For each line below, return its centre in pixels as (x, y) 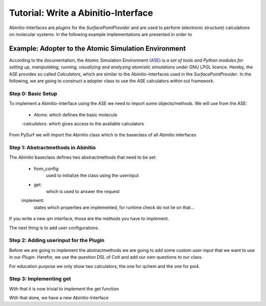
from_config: (47, 169)
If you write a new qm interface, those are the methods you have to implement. (89, 219)
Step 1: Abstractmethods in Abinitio (52, 148)
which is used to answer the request (83, 192)
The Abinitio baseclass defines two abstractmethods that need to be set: (83, 157)
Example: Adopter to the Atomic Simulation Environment (98, 49)
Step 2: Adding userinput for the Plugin (57, 240)
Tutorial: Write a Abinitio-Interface (81, 13)
